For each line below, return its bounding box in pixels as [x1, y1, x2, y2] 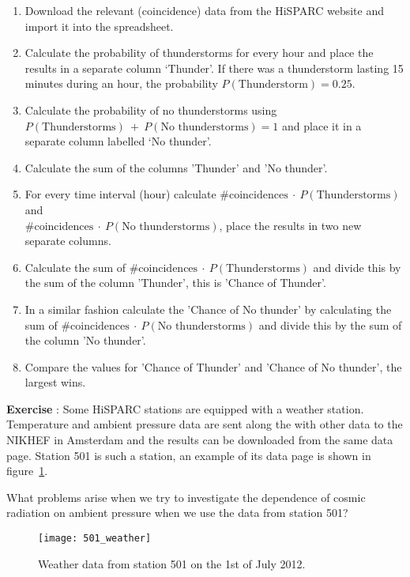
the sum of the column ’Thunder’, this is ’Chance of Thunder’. [24, 274, 326, 291]
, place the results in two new [219, 217, 362, 233]
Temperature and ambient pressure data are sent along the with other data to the [6, 416, 403, 432]
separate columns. [24, 232, 111, 249]
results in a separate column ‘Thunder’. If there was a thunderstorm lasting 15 [24, 59, 404, 76]
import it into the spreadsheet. [24, 17, 174, 34]
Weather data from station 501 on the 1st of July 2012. [38, 555, 306, 571]
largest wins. [24, 374, 86, 390]
